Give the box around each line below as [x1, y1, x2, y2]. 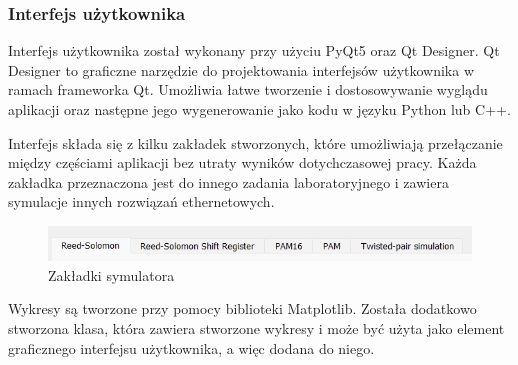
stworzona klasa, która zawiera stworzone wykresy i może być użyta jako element [8, 318, 505, 339]
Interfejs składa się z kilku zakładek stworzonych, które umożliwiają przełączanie [8, 132, 503, 153]
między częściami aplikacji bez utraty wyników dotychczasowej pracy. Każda [8, 152, 477, 173]
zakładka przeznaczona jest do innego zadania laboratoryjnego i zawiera [8, 171, 449, 192]
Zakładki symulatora [48, 264, 175, 285]
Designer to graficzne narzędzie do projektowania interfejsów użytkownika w [8, 59, 475, 80]
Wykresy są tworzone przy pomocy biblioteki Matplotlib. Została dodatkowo [8, 298, 477, 319]
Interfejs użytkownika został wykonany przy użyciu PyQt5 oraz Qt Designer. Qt [8, 40, 500, 61]
